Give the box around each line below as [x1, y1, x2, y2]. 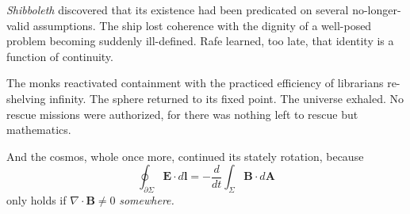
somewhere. [119, 192, 174, 208]
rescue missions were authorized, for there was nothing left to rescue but [6, 105, 358, 122]
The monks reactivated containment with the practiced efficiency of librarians [6, 75, 384, 91]
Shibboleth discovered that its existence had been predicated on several [6, 2, 349, 17]
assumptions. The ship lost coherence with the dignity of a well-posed [33, 17, 372, 33]
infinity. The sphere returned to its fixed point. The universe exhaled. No [49, 90, 404, 106]
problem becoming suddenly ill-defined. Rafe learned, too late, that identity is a [6, 32, 394, 49]
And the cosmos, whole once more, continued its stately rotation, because [6, 147, 364, 164]
